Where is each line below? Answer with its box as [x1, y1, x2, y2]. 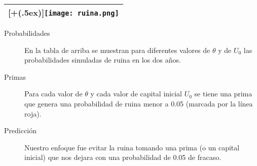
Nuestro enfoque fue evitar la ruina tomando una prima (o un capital [24, 142, 240, 152]
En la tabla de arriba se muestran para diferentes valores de [24, 44, 210, 55]
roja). [24, 108, 42, 119]
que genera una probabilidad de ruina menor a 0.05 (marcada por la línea [24, 98, 253, 108]
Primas [4, 71, 26, 82]
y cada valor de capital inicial [90, 88, 182, 99]
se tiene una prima [194, 88, 252, 99]
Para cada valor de [24, 88, 83, 99]
